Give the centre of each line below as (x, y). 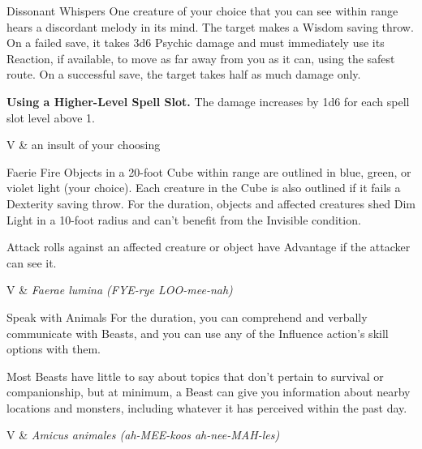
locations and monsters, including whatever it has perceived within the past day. (207, 407)
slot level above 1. (51, 117)
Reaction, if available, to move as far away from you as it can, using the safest (201, 58)
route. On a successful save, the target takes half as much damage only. (184, 74)
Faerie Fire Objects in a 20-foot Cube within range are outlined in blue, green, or (209, 171)
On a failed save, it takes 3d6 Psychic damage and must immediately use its (196, 43)
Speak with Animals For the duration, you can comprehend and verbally (187, 316)
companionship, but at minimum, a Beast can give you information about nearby (209, 392)
